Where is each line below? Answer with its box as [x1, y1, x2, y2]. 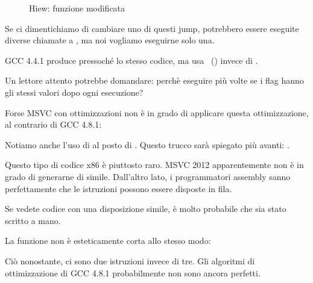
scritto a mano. [5, 214, 61, 226]
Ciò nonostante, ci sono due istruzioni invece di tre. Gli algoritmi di [5, 254, 255, 267]
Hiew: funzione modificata [29, 2, 125, 14]
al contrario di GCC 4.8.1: [5, 118, 102, 131]
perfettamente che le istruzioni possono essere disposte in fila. [5, 182, 232, 194]
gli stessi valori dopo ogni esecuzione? [5, 86, 144, 98]
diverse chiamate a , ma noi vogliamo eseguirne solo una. [5, 34, 215, 46]
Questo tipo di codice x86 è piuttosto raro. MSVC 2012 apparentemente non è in [5, 158, 304, 171]
